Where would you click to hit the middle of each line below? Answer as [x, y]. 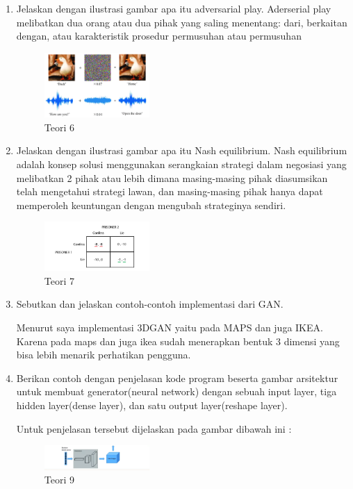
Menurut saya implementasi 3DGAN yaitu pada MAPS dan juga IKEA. [170, 327]
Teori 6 [59, 127]
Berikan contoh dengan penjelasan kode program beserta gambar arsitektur [177, 378]
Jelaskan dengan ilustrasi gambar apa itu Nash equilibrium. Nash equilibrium [182, 150]
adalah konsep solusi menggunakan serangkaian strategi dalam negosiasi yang [181, 164]
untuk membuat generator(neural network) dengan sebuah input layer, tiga [176, 391]
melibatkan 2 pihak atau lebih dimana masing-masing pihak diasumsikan [172, 177]
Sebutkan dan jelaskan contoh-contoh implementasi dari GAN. [150, 304]
